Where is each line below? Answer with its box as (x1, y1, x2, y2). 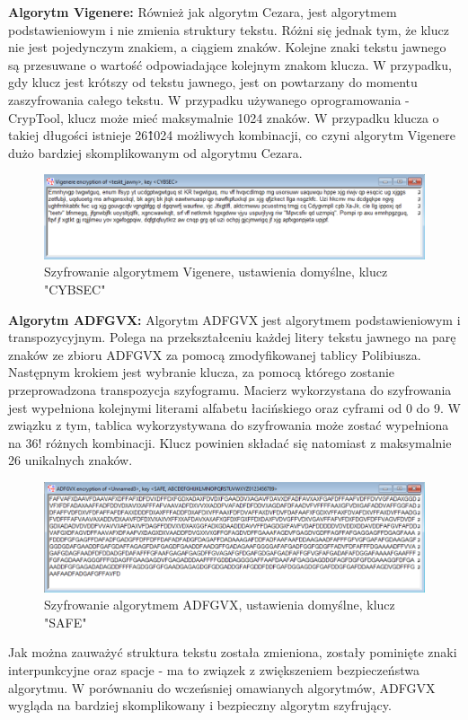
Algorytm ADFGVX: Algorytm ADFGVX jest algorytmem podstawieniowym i (8, 310, 461, 329)
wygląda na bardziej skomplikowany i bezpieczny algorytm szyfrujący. (8, 696, 392, 715)
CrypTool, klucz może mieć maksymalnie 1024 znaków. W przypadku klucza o (8, 108, 439, 127)
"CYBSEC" (44, 279, 106, 298)
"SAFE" (44, 612, 87, 631)
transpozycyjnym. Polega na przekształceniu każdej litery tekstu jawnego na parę (8, 328, 456, 347)
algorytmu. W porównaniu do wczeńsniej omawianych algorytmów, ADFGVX (8, 678, 436, 697)
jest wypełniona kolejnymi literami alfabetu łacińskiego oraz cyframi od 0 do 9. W (8, 398, 461, 417)
